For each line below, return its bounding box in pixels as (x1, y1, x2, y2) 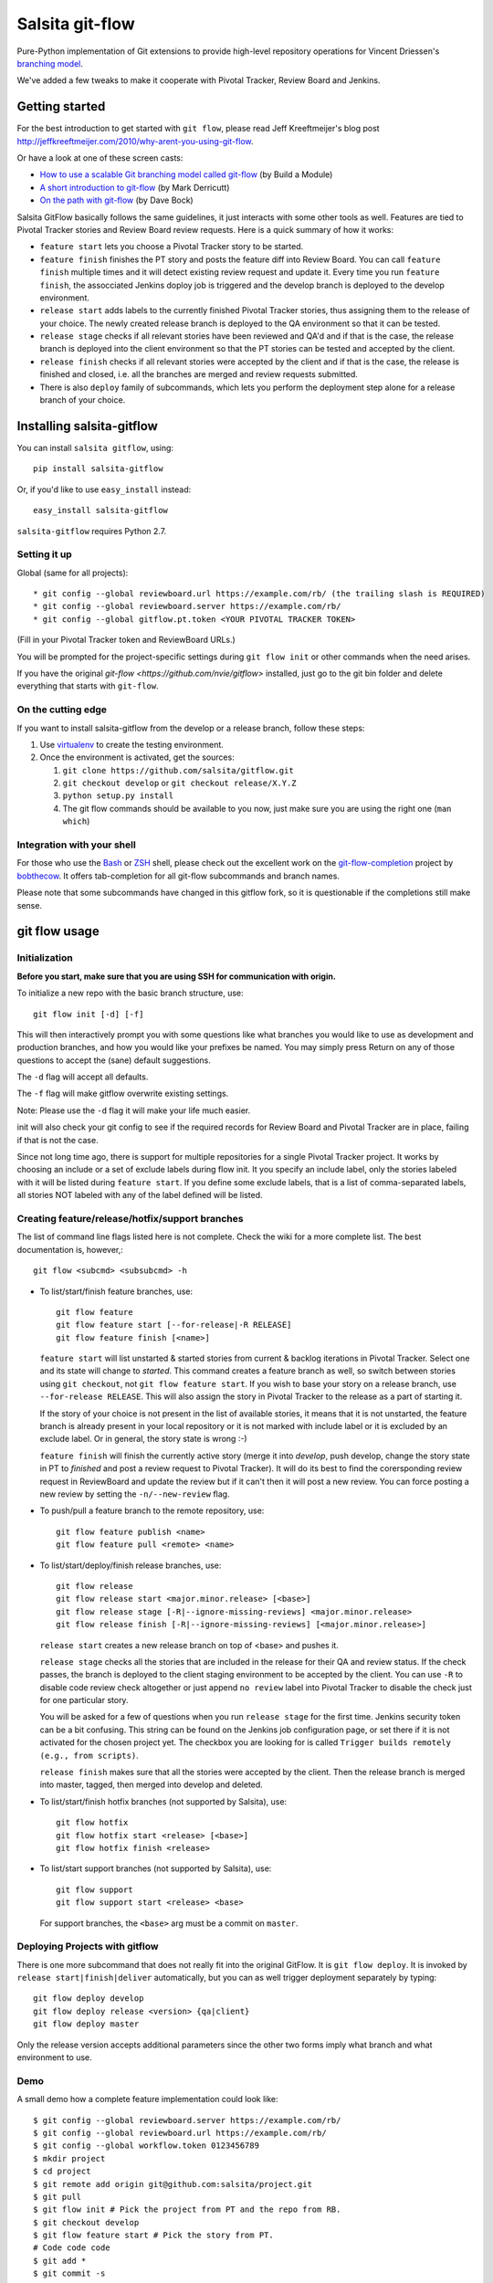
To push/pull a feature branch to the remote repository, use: (39, 1505, 265, 1516)
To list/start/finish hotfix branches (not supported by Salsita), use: (39, 1795, 288, 1807)
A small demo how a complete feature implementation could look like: (16, 2094, 278, 2105)
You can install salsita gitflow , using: (16, 442, 173, 453)
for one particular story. (39, 1695, 129, 1706)
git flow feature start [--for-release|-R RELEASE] (56, 1320, 292, 1331)
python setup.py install (62, 791, 173, 801)
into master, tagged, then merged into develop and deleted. (39, 1779, 264, 1790)
